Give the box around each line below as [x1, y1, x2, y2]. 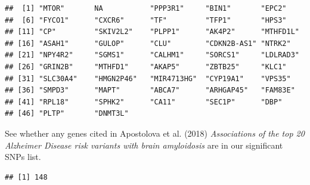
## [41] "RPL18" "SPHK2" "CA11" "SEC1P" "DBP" [5, 97, 283, 106]
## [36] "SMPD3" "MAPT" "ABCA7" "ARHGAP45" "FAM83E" [5, 86, 295, 95]
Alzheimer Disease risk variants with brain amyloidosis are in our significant [5, 138, 283, 151]
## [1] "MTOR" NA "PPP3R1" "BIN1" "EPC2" [5, 4, 287, 13]
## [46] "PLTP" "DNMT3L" [5, 109, 129, 118]
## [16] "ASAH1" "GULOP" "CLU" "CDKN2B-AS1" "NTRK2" [5, 39, 291, 48]
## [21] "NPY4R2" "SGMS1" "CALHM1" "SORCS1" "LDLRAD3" [5, 51, 299, 60]
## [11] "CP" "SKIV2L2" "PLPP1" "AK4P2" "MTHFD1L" [5, 27, 299, 36]
